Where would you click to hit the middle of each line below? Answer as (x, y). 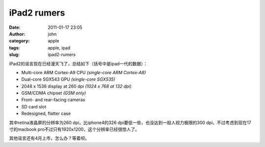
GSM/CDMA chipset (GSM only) (54, 93)
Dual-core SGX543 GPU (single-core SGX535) (68, 79)
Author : (17, 34)
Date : (15, 27)
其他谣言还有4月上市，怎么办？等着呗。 (49, 138)
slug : (14, 55)
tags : (14, 48)
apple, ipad (59, 48)
